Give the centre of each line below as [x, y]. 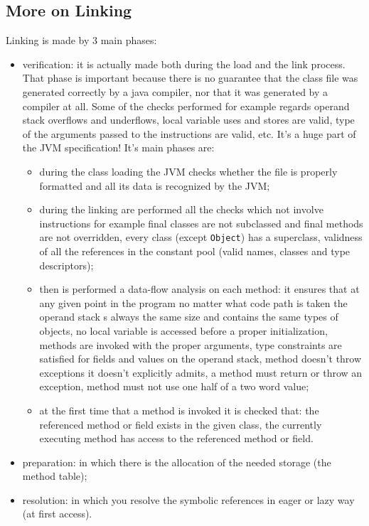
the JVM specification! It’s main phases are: [118, 147]
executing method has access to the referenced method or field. [176, 438]
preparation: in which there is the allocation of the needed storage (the [177, 462]
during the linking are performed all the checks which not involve [181, 209]
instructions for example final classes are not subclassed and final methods [201, 223]
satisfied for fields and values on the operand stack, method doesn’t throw [200, 359]
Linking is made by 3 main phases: [81, 40]
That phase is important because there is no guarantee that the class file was [190, 78]
